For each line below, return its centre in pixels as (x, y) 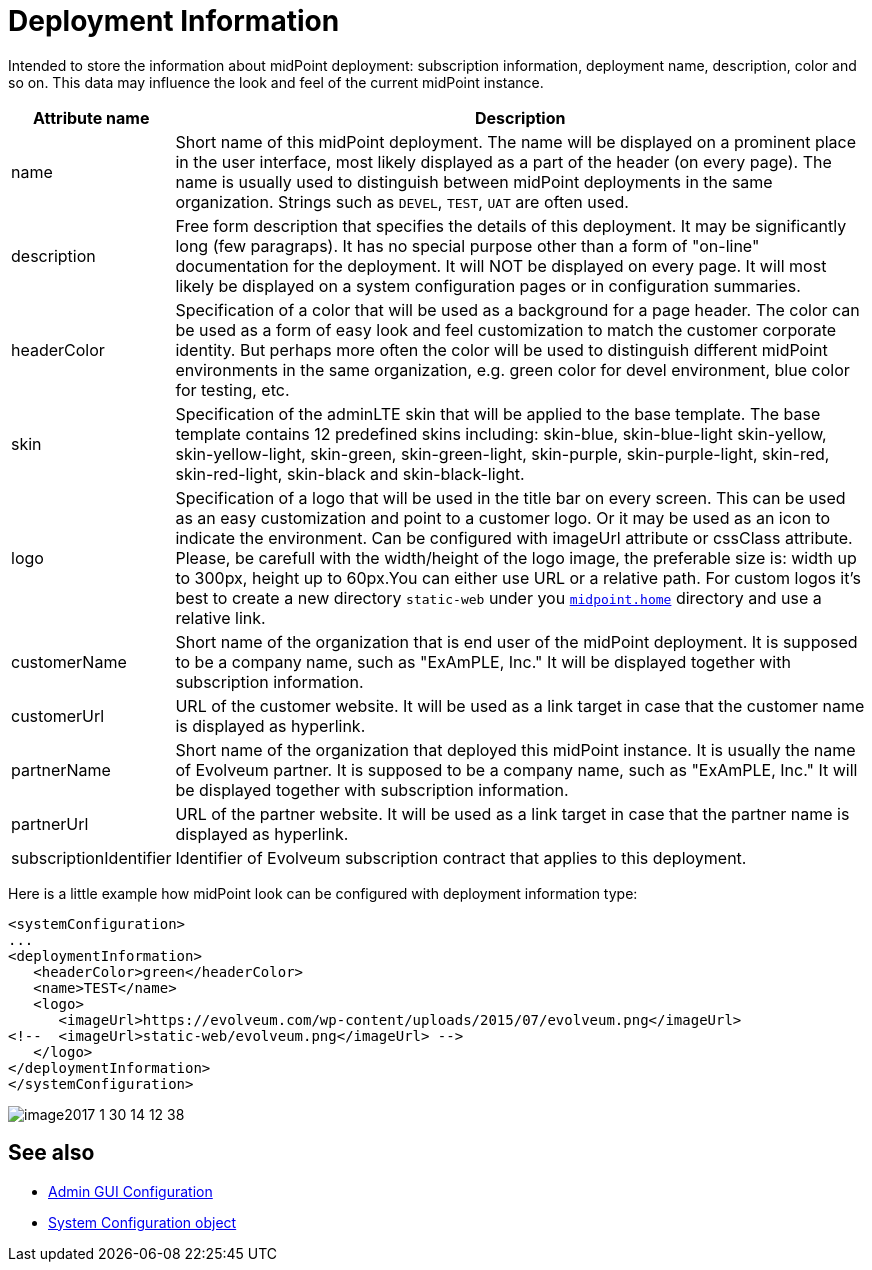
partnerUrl (50, 823)
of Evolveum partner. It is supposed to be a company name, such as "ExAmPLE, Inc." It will (516, 769)
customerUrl (58, 715)
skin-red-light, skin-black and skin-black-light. (350, 473)
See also (51, 1153)
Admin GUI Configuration (130, 1191)
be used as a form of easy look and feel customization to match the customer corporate (506, 329)
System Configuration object (142, 1222)
